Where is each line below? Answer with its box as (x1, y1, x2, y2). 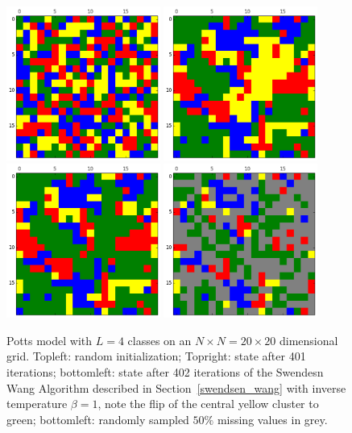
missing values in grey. (217, 410, 328, 427)
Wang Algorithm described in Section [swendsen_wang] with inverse (6, 379, 346, 396)
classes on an (127, 331, 192, 348)
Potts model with (6, 331, 93, 348)
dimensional (279, 331, 338, 348)
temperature (6, 395, 68, 412)
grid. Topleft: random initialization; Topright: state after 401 (6, 348, 306, 364)
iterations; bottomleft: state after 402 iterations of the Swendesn (6, 363, 324, 380)
